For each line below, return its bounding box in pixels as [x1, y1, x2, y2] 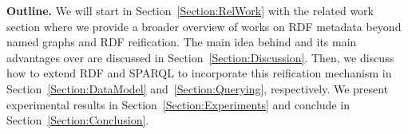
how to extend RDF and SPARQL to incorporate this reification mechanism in [6, 65, 392, 81]
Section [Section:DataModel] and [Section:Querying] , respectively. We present [6, 80, 389, 97]
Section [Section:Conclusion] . [6, 112, 149, 128]
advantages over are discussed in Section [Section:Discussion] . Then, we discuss [6, 49, 394, 65]
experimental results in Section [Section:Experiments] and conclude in [6, 96, 350, 112]
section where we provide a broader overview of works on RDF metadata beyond [6, 18, 402, 34]
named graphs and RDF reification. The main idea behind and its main [6, 33, 357, 50]
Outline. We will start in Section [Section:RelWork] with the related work [6, 2, 374, 18]
